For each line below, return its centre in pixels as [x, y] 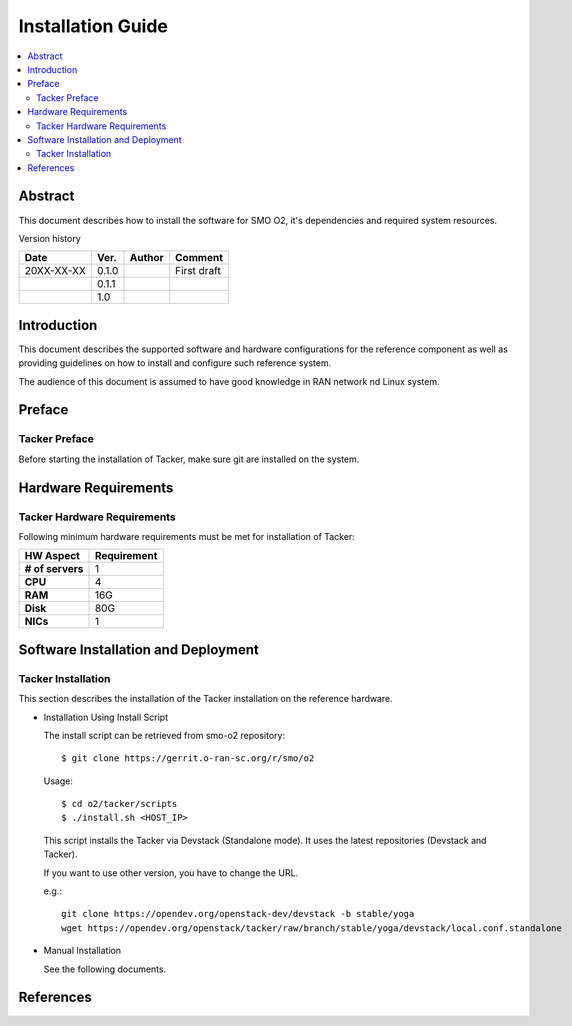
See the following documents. [105, 969]
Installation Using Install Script [106, 717]
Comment [199, 258]
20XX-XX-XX [55, 271]
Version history [50, 238]
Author [146, 258]
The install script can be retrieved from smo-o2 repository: [164, 735]
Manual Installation [82, 951]
